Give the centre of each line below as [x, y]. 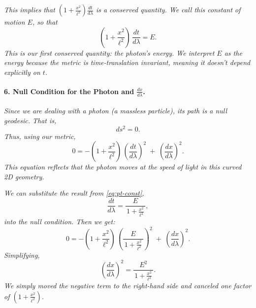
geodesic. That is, [30, 120]
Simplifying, [22, 255]
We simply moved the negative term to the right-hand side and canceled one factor [128, 286]
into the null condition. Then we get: [60, 222]
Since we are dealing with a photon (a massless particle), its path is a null [116, 111]
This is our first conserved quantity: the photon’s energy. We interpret [109, 52]
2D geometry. [24, 176]
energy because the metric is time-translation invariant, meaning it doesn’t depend [127, 62]
